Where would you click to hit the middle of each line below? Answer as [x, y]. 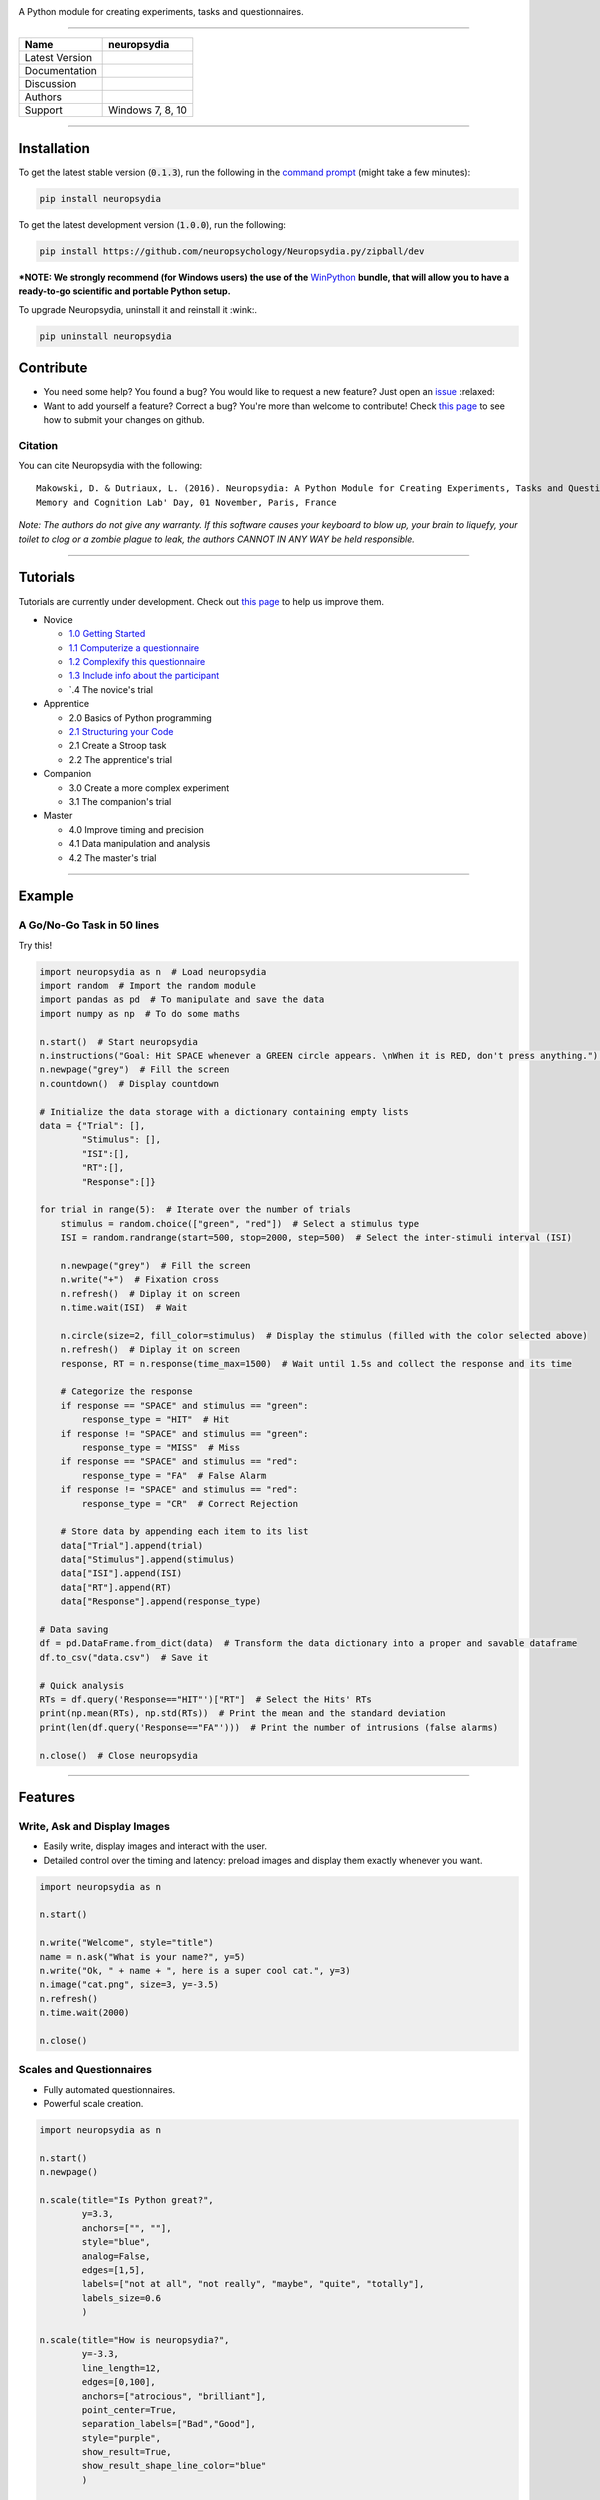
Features [46, 1796]
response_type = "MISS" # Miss [160, 1447]
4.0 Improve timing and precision [136, 829]
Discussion [50, 84]
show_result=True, [126, 2452]
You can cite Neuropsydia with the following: [110, 466]
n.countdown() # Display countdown [129, 1083]
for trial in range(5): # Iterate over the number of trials [195, 1209]
